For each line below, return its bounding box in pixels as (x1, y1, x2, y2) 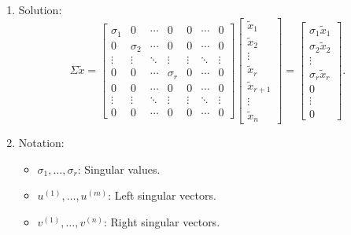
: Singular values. (77, 160, 161, 177)
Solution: (18, 2, 62, 17)
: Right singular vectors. (103, 213, 220, 229)
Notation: (18, 134, 65, 151)
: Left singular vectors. (108, 187, 216, 204)
